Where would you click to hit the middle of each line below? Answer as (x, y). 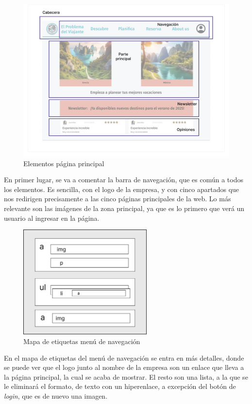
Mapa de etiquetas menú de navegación (82, 341)
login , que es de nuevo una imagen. (56, 395)
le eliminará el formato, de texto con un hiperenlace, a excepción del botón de (120, 386)
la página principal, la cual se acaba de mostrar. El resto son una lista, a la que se (126, 376)
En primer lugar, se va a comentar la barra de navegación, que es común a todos (124, 180)
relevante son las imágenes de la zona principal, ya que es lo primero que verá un (124, 208)
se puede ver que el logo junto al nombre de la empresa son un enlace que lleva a (124, 367)
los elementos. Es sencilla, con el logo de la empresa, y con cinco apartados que (122, 189)
